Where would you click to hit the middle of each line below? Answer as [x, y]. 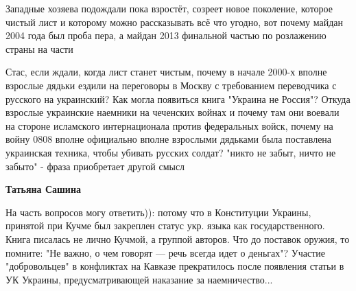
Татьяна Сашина [43, 189]
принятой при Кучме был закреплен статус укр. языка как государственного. [165, 225]
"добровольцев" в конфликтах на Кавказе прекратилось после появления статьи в [175, 266]
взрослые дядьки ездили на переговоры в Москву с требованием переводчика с [171, 85]
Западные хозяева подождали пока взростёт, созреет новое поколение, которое [169, 8]
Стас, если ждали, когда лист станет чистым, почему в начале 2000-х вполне [166, 72]
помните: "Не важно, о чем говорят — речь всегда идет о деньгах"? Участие [166, 252]
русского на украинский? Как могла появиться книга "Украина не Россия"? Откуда [178, 98]
